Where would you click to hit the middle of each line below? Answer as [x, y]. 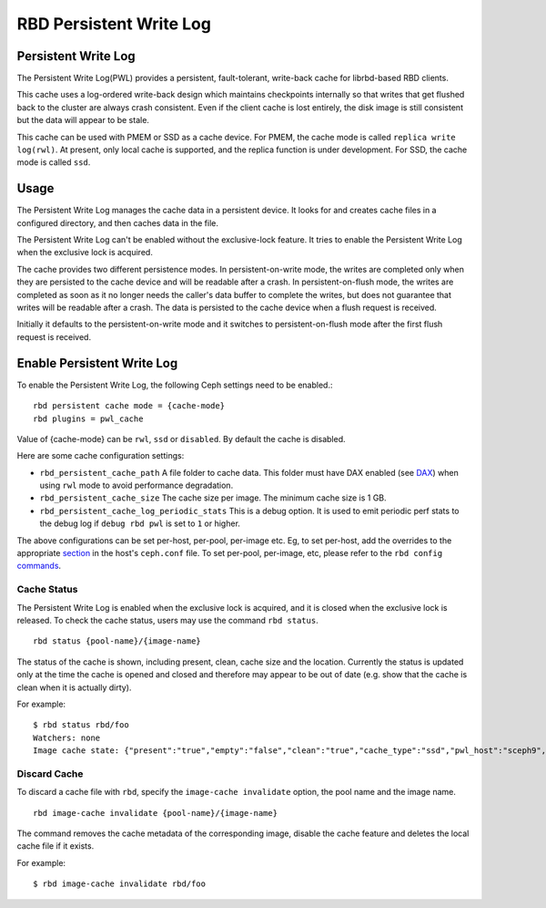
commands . [39, 566]
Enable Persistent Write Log [97, 363]
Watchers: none [67, 738]
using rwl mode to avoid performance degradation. [136, 485]
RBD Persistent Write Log [114, 24]
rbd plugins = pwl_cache [88, 418]
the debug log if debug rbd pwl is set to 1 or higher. [140, 523]
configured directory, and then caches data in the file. [117, 222]
